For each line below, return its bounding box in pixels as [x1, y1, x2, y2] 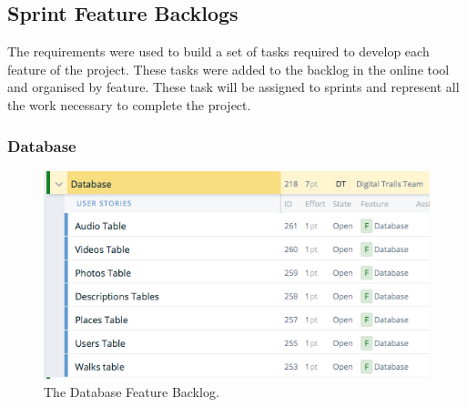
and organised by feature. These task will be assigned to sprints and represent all [7, 77, 460, 97]
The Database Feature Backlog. [44, 382, 219, 401]
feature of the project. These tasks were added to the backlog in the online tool [7, 59, 450, 78]
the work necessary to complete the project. [7, 95, 251, 114]
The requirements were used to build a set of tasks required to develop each [7, 42, 430, 61]
